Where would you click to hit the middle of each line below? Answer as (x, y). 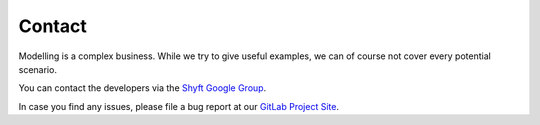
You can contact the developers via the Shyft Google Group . (142, 88)
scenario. (37, 69)
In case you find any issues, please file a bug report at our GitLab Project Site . (179, 106)
